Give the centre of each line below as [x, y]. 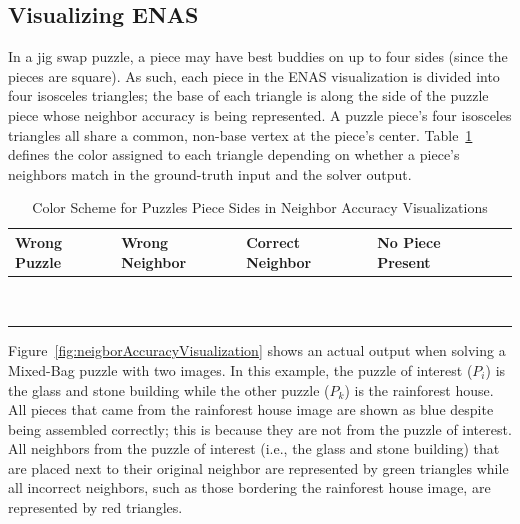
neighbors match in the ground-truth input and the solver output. [210, 173]
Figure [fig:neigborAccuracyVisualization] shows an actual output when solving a [257, 350]
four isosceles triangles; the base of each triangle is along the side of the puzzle [248, 95]
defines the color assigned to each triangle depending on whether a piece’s [234, 154]
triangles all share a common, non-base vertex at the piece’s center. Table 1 [240, 134]
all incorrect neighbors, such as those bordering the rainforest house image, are [249, 487]
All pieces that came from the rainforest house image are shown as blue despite [251, 409]
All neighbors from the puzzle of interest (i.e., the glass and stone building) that [254, 448]
